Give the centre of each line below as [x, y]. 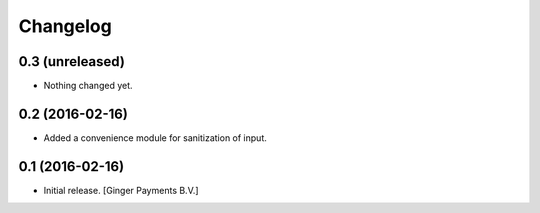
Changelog [65, 26]
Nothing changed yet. [88, 86]
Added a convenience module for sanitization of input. [155, 137]
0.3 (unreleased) [71, 61]
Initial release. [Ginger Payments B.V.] [121, 190]
